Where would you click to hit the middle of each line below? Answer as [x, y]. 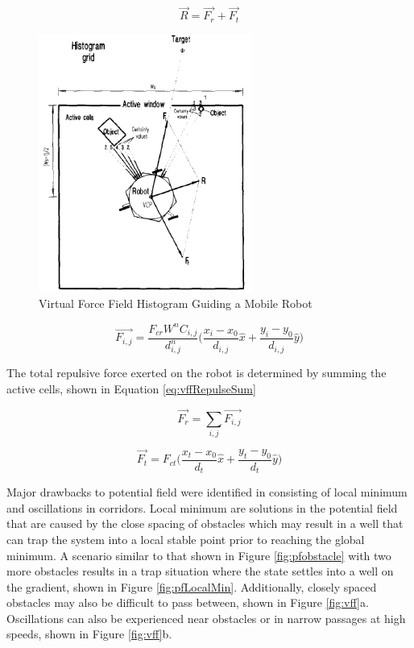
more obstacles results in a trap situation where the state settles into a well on [200, 571]
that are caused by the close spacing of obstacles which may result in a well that [205, 523]
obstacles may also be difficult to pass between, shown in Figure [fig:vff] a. [188, 602]
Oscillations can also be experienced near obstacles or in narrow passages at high [206, 618]
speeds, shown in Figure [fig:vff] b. [89, 634]
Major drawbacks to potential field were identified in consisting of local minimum [207, 492]
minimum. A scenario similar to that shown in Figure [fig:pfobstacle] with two [199, 555]
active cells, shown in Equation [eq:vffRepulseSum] [131, 388]
